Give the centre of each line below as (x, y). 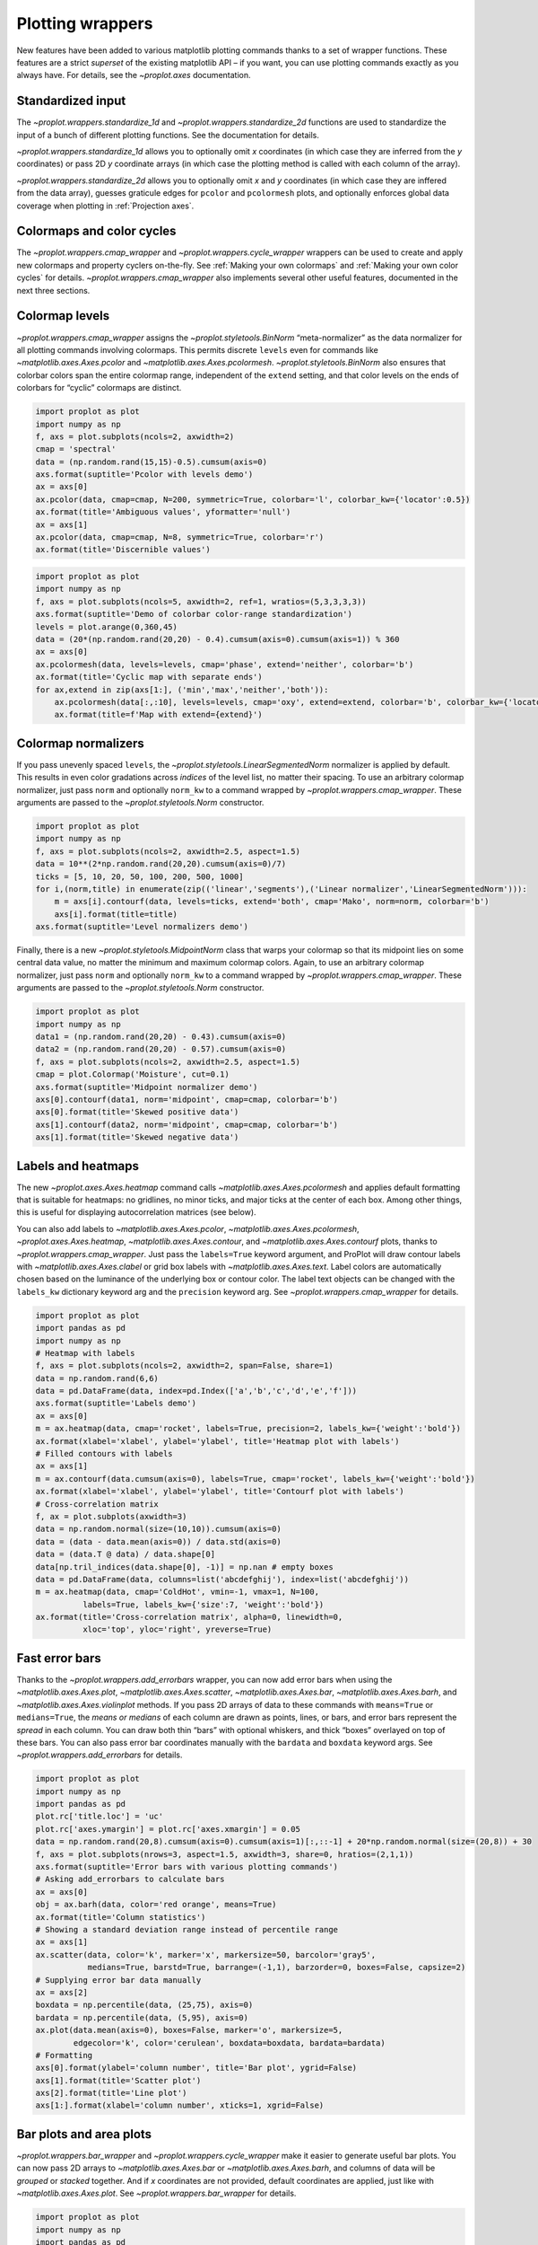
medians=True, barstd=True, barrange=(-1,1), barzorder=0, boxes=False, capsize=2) (277, 1968)
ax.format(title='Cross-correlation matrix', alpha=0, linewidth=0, (189, 1617)
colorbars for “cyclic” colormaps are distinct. (99, 388)
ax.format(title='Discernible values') (123, 550)
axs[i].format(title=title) (116, 914)
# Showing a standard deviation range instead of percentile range (187, 1929)
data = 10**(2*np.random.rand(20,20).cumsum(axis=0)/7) (161, 864)
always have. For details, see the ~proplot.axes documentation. (134, 75)
